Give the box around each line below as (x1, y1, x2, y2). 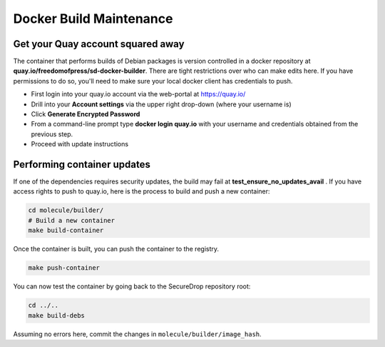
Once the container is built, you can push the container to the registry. (13, 245, 220, 253)
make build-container (28, 226, 104, 235)
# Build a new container (28, 216, 115, 224)
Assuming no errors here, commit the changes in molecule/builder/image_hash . (13, 329, 262, 338)
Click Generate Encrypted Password (31, 110, 140, 119)
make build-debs (28, 311, 86, 319)
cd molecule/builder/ (28, 206, 104, 214)
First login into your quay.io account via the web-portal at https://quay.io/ (31, 90, 246, 99)
